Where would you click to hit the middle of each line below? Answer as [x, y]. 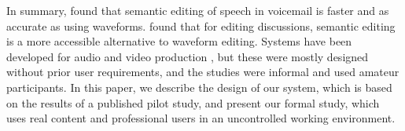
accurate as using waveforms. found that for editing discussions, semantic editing [201, 25]
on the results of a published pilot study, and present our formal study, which [193, 102]
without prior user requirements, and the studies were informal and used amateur [203, 72]
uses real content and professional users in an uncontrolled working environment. [201, 118]
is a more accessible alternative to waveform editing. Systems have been [179, 41]
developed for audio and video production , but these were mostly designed [188, 56]
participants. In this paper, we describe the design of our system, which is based [199, 87]
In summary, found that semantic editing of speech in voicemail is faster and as [198, 10]
